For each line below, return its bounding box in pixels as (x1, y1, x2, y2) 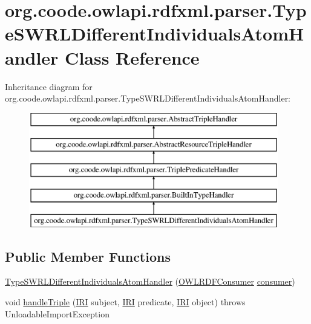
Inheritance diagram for (5, 80, 93, 92)
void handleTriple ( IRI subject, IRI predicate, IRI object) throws (5, 296, 246, 308)
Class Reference (65, 45, 200, 70)
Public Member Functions (5, 247, 171, 265)
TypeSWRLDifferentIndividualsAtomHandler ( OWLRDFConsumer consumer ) (5, 275, 295, 288)
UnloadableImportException (5, 307, 110, 320)
